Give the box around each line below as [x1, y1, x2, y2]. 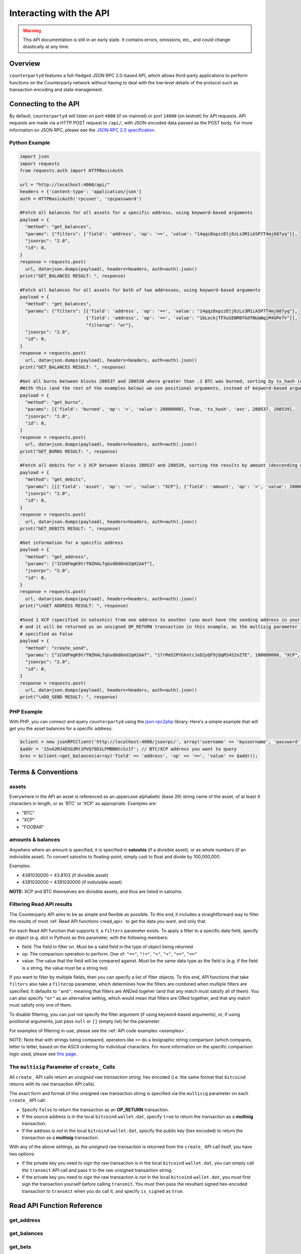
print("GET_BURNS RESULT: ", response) [20, 448, 118, 454]
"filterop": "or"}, [86, 322, 134, 328]
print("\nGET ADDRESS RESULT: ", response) [20, 603, 129, 609]
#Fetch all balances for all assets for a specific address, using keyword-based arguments [20, 210, 253, 216]
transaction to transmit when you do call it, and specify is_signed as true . [22, 1188, 184, 1194]
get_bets [9, 1243, 32, 1250]
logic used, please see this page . [9, 1051, 78, 1057]
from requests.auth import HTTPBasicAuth [20, 168, 123, 174]
